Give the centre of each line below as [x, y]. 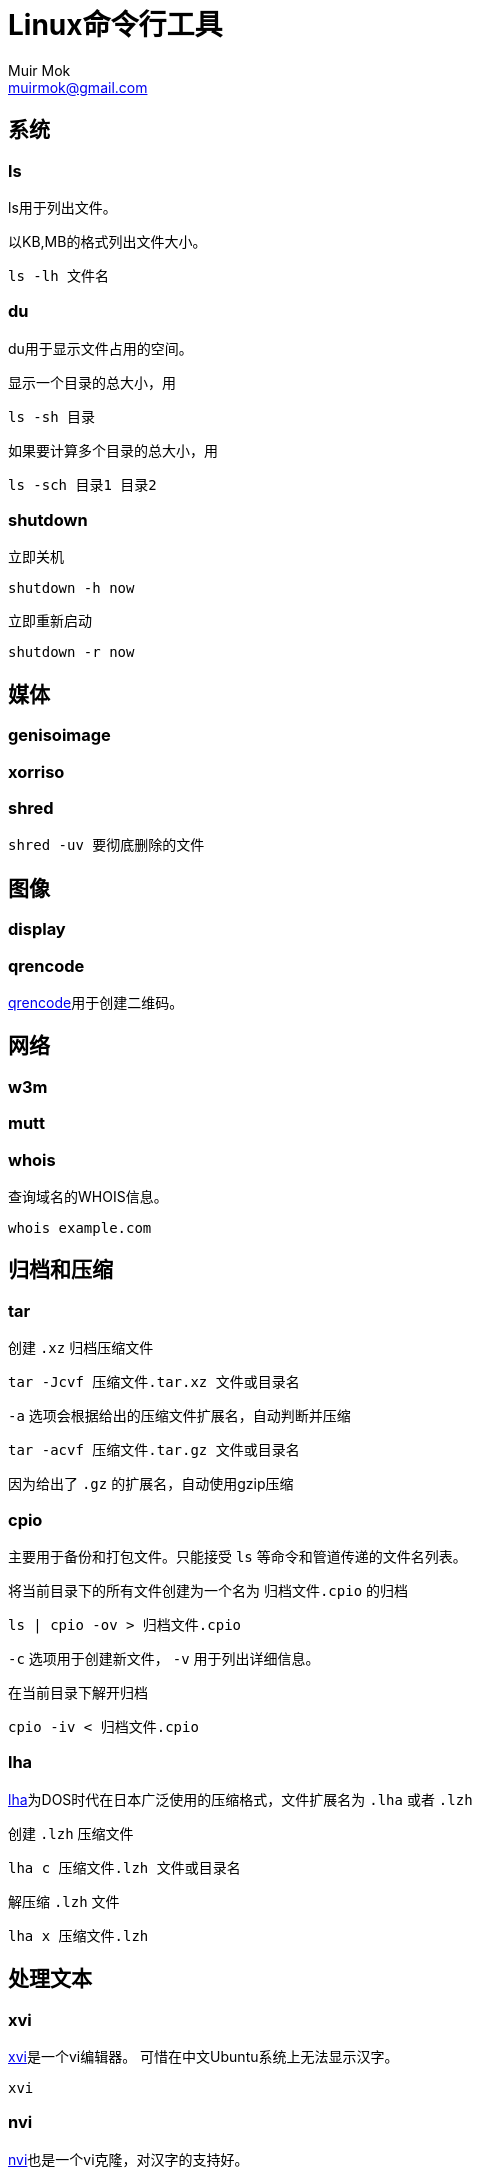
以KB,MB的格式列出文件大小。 [107, 241]
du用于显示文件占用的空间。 [100, 348]
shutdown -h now [71, 588]
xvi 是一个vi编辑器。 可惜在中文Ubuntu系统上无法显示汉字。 [203, 2056]
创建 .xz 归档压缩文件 [81, 1348]
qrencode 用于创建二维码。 [96, 1003]
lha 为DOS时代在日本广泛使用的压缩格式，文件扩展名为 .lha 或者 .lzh [240, 1799]
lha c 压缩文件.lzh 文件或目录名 [124, 1867]
